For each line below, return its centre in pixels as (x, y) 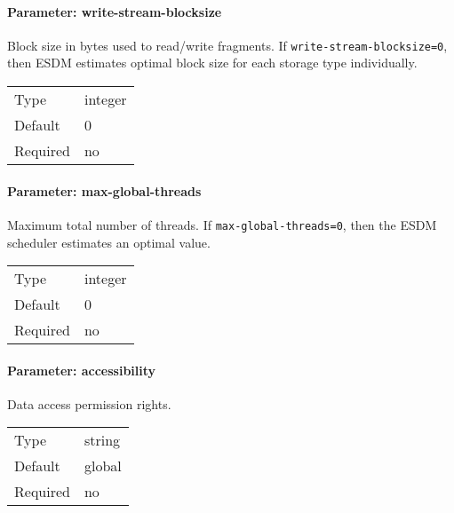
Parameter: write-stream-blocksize (115, 11)
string (102, 440)
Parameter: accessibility (82, 370)
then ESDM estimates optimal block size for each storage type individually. (212, 63)
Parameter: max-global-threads (104, 190)
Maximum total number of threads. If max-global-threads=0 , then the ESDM (222, 224)
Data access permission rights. (89, 403)
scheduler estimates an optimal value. (109, 242)
